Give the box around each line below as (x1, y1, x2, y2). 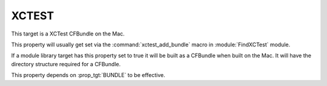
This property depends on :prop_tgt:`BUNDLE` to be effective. (11, 72, 166, 79)
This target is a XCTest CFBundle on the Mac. (11, 30, 125, 37)
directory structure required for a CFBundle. (11, 60, 121, 67)
